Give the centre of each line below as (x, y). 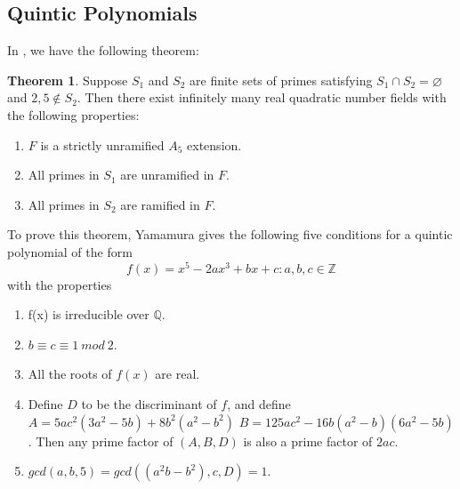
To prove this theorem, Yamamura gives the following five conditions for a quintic (230, 234)
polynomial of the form (70, 251)
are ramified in (160, 204)
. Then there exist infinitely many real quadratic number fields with (262, 97)
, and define (259, 404)
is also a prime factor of (308, 441)
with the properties (60, 284)
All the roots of (70, 374)
